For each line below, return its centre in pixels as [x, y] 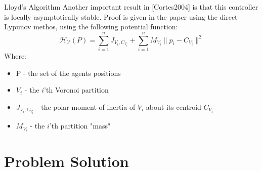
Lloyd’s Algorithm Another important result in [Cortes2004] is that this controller [131, 7]
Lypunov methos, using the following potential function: [91, 27]
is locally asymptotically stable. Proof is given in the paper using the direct [121, 16]
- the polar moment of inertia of [86, 106]
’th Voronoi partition [76, 90]
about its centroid [173, 106]
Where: [15, 55]
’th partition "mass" [80, 126]
